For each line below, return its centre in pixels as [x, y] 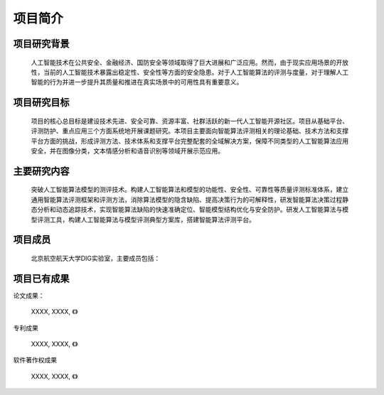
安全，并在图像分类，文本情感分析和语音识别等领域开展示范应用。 [127, 151]
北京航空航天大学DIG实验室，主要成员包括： [96, 258]
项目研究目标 [41, 103]
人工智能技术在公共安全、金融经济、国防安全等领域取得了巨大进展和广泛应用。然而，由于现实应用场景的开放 [190, 62]
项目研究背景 [41, 44]
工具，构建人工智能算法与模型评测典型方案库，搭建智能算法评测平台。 [152, 220]
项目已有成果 [41, 278]
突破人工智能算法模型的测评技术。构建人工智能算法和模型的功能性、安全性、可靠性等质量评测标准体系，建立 [190, 190]
